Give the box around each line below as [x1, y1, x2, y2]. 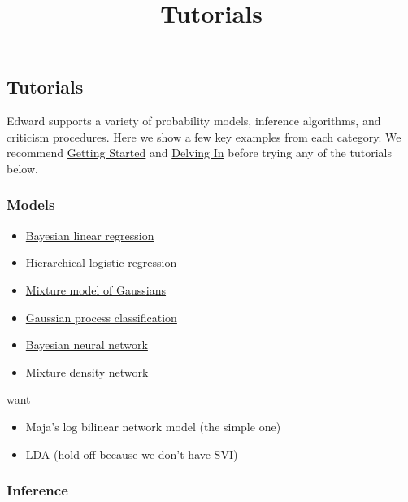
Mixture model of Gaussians [25, 281, 167, 298]
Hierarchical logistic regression [25, 254, 177, 271]
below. [7, 159, 38, 177]
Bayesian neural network [25, 336, 148, 353]
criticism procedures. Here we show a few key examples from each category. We [7, 128, 401, 145]
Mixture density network [25, 363, 149, 380]
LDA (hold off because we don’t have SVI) [25, 445, 238, 462]
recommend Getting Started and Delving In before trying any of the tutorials [7, 144, 392, 161]
